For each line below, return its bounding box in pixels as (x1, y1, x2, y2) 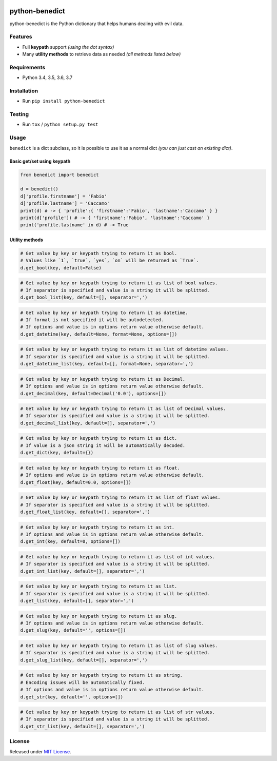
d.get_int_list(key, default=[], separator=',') (20, 568, 145, 574)
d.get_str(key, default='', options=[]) (20, 694, 123, 700)
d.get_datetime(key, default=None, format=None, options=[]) (20, 331, 177, 337)
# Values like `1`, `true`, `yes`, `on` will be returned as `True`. (20, 258, 199, 264)
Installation (9, 87, 38, 94)
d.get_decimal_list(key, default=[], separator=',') (20, 420, 156, 426)
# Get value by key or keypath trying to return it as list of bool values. (20, 280, 218, 286)
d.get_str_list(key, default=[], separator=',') (20, 724, 145, 729)
